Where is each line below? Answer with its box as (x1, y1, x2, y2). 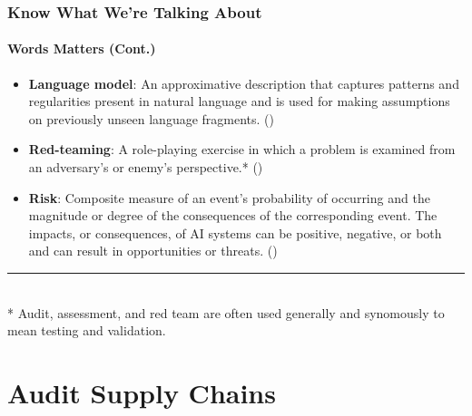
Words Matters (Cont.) (7, 39, 156, 58)
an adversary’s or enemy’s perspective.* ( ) (28, 158, 263, 177)
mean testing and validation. (7, 321, 166, 340)
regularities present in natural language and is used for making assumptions (28, 92, 450, 111)
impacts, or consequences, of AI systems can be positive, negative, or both (28, 223, 442, 242)
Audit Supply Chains (7, 373, 276, 411)
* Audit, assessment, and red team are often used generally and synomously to (7, 303, 445, 322)
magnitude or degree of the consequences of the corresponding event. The (28, 206, 438, 225)
